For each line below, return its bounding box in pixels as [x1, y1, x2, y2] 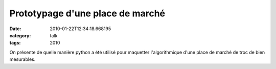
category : [9, 32, 31, 38]
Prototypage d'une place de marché [9, 8, 166, 19]
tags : [9, 40, 21, 46]
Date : [9, 26, 21, 32]
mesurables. [9, 56, 36, 62]
